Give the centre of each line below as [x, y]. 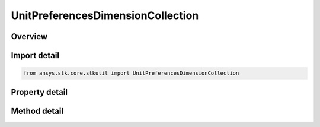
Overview [29, 36]
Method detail [37, 111]
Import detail [35, 55]
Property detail [39, 92]
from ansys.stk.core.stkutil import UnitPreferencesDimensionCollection [131, 73]
